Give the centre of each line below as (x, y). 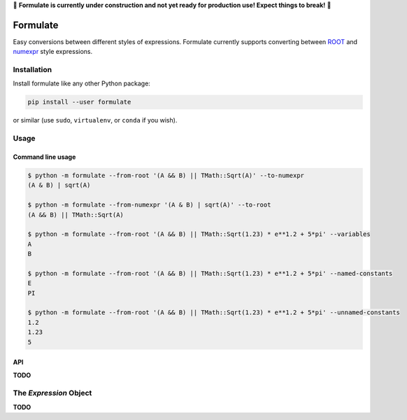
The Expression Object (52, 393)
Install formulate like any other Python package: (81, 83)
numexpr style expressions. (53, 52)
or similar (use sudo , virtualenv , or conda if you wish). (95, 120)
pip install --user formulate (79, 102)
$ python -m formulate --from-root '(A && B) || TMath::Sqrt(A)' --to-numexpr (166, 175)
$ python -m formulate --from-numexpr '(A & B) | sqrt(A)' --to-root (149, 205)
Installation (33, 70)
